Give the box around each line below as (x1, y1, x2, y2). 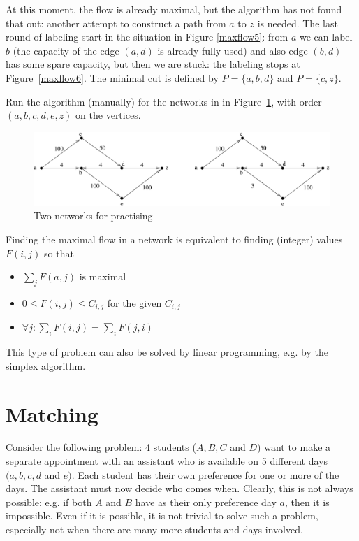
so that (44, 245, 74, 260)
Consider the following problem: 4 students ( (6, 440, 196, 454)
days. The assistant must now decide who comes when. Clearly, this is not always (6, 481, 353, 496)
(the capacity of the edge (13, 43, 119, 57)
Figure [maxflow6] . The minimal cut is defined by (6, 70, 219, 85)
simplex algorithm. (6, 358, 86, 373)
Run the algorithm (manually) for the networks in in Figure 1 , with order (6, 94, 322, 108)
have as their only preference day (135, 494, 277, 509)
